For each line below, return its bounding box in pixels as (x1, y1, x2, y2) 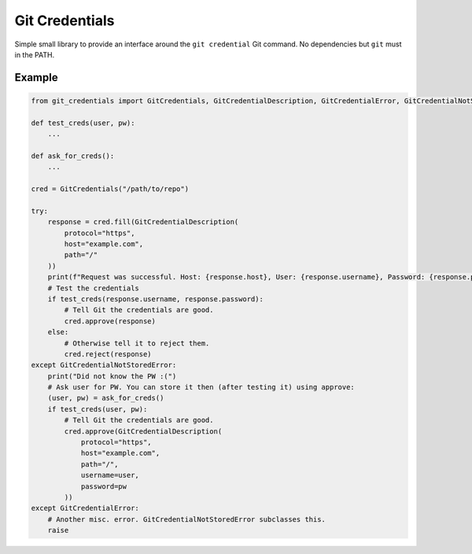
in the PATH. (14, 50, 55, 59)
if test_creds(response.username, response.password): (47, 294, 264, 303)
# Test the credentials (47, 283, 139, 293)
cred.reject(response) (64, 349, 153, 358)
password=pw (80, 482, 127, 491)
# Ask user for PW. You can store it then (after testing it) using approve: (47, 382, 356, 392)
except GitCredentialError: (31, 504, 139, 513)
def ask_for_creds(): (31, 151, 115, 161)
